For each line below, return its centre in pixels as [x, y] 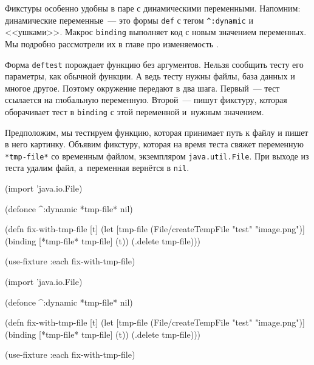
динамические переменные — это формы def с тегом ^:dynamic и [129, 20]
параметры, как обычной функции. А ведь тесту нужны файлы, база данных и [150, 76]
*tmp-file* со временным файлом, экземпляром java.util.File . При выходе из [157, 156]
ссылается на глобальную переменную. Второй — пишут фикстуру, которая [146, 100]
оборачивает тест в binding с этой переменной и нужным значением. [135, 111]
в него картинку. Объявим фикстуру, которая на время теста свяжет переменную [154, 144]
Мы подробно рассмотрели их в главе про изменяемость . [112, 43]
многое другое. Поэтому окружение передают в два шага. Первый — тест [142, 88]
